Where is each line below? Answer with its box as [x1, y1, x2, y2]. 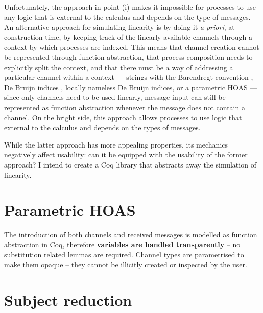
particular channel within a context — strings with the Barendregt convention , [4, 72, 253, 82]
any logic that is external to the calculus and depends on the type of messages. [4, 11, 251, 22]
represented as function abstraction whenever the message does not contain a [4, 101, 245, 112]
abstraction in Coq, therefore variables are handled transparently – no [4, 239, 241, 249]
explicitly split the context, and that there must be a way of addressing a [4, 61, 233, 72]
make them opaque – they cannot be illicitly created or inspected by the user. [4, 259, 247, 269]
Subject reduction [4, 289, 132, 310]
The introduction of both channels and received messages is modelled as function [4, 229, 257, 240]
